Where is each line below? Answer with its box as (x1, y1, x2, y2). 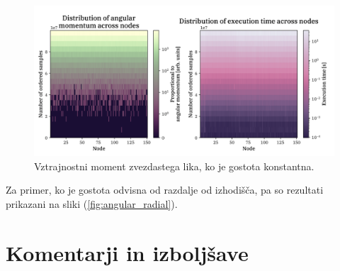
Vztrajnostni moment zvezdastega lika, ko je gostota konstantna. (34, 158, 314, 173)
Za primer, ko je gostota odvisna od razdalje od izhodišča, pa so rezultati (6, 182, 324, 197)
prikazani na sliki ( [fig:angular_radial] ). (6, 196, 178, 211)
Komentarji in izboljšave (6, 238, 249, 267)
